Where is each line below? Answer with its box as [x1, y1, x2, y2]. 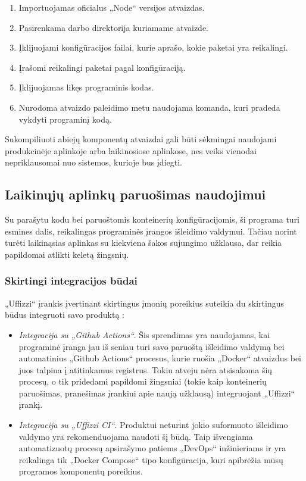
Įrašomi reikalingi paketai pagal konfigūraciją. [18, 61, 186, 73]
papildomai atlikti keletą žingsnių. [5, 248, 129, 260]
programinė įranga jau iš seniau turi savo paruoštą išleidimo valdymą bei [18, 340, 285, 352]
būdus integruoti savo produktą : [5, 308, 124, 321]
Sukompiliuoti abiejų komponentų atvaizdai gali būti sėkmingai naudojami [5, 133, 277, 145]
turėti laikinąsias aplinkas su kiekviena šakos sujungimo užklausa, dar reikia [5, 236, 282, 249]
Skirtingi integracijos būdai [5, 273, 138, 288]
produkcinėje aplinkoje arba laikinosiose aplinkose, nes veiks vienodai [5, 144, 257, 157]
